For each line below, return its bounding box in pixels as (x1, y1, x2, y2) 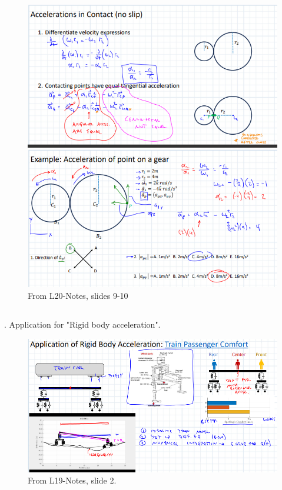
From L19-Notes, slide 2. (28, 474, 117, 486)
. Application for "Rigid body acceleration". (4, 318, 161, 331)
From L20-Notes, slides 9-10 (28, 289, 128, 302)
